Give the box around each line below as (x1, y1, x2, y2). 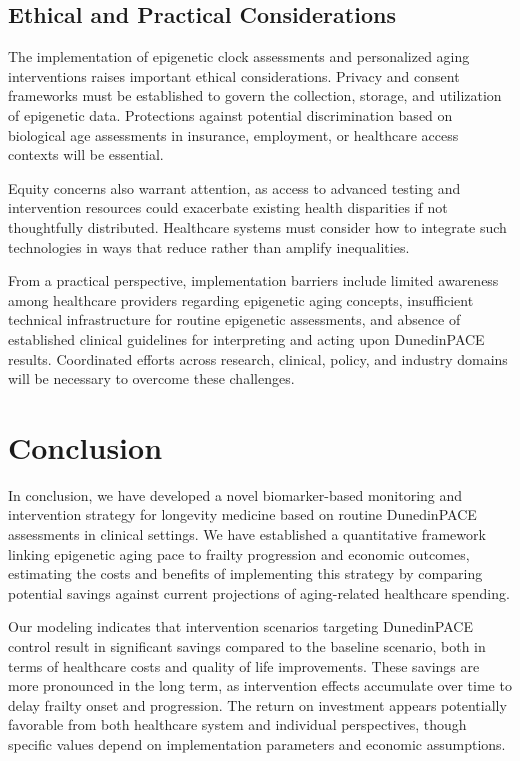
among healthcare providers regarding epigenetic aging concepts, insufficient (8, 289, 474, 310)
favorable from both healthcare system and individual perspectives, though (8, 714, 467, 735)
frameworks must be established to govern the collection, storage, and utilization (8, 85, 502, 106)
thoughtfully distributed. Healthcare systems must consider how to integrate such (8, 216, 507, 237)
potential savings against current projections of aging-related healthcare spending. (8, 582, 510, 603)
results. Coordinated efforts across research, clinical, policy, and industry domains (8, 348, 508, 369)
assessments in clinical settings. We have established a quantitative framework (8, 524, 486, 545)
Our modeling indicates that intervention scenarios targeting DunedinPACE (8, 616, 473, 637)
